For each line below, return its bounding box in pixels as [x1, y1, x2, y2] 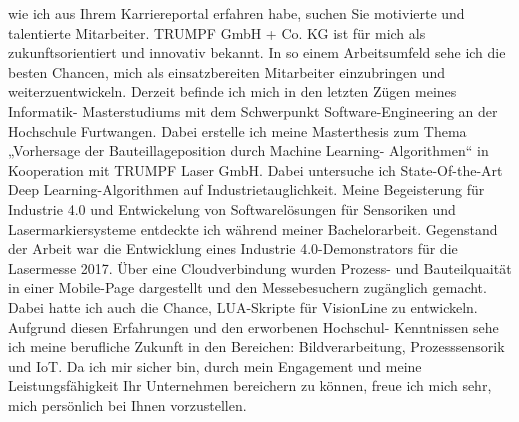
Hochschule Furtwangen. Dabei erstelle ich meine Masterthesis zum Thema [8, 120, 467, 141]
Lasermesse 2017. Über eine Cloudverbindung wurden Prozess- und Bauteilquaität [8, 257, 512, 278]
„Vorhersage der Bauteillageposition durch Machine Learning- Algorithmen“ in [8, 140, 489, 161]
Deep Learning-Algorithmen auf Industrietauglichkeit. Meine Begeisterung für [8, 179, 485, 200]
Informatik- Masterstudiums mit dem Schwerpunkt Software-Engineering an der [8, 100, 498, 121]
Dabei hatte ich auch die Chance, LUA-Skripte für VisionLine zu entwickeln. [8, 296, 478, 317]
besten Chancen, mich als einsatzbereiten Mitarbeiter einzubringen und [8, 61, 446, 82]
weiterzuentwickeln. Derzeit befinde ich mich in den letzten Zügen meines [8, 81, 457, 102]
